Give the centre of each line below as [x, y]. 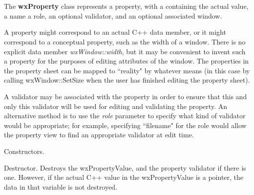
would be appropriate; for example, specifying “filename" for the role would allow [125, 125]
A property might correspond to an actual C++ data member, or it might [115, 32]
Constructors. [24, 151]
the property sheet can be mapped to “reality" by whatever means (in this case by [127, 70]
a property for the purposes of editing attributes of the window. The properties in [127, 61]
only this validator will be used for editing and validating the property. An [116, 106]
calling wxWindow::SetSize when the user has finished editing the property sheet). [127, 80]
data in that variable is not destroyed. [61, 186]
